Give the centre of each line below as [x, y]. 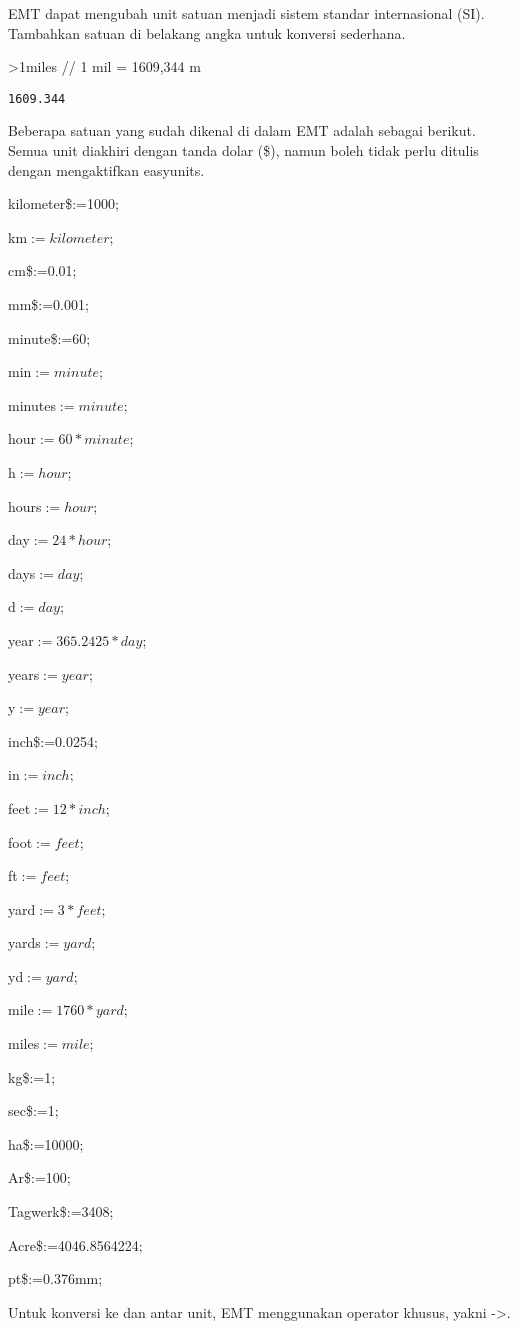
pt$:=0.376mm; [55, 1278]
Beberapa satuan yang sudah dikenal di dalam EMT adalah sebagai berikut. [242, 130]
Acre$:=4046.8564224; [75, 1244]
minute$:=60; [49, 337]
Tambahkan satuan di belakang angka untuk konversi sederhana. [207, 32]
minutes [32, 404]
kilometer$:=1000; [63, 203]
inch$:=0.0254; [53, 740]
